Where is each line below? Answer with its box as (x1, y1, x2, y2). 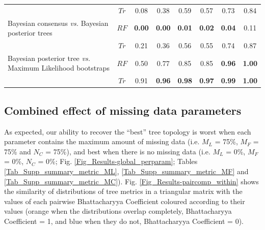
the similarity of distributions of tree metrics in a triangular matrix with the (4, 186, 243, 196)
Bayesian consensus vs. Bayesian (8, 17, 109, 28)
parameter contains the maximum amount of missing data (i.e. (4, 136, 200, 147)
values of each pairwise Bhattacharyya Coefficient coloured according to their (4, 195, 245, 206)
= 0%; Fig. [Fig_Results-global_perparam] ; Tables (38, 156, 198, 167)
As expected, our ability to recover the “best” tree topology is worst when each (4, 126, 251, 137)
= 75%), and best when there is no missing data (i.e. (45, 146, 210, 156)
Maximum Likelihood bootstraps (8, 62, 110, 73)
